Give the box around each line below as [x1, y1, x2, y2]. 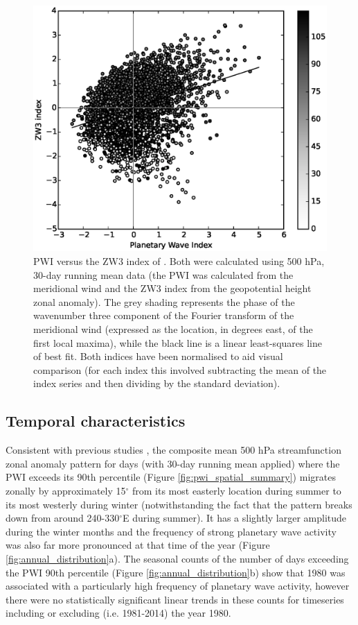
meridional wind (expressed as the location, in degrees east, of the [33, 322, 313, 336]
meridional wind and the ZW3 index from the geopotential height [33, 281, 312, 296]
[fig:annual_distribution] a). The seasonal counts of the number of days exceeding [6, 551, 349, 565]
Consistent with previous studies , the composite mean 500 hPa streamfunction [6, 443, 341, 457]
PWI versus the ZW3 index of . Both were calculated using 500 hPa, [33, 254, 325, 268]
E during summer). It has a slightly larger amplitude [123, 511, 347, 525]
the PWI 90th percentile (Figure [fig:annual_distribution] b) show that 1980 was [6, 565, 346, 579]
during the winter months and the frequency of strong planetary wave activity [6, 524, 337, 538]
